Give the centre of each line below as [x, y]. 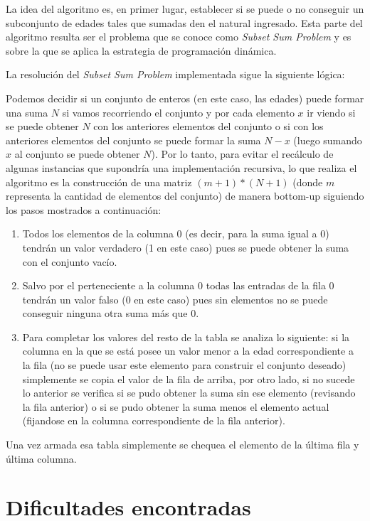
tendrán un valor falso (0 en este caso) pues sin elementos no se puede [175, 299]
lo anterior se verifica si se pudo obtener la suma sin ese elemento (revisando [189, 393]
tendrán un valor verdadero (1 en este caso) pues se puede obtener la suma [186, 247]
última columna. [41, 458]
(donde [308, 182]
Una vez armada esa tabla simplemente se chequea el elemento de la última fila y [183, 445]
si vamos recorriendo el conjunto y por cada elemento [178, 112]
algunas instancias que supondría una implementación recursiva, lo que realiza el [181, 167]
